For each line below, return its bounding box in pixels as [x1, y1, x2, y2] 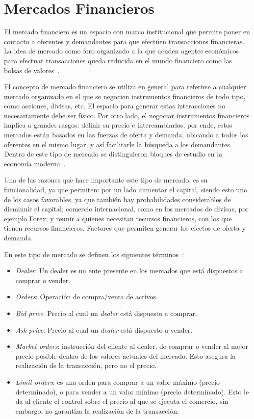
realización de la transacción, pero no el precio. [15, 360, 157, 370]
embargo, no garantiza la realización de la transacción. [15, 405, 179, 416]
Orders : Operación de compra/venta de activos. [15, 291, 158, 302]
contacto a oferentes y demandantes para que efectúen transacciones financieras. [4, 36, 245, 46]
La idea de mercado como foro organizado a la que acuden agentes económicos [4, 46, 239, 56]
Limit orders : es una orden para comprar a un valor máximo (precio [15, 376, 220, 387]
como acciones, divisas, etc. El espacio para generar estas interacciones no [4, 101, 226, 111]
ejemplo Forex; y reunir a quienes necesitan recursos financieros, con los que [4, 213, 232, 223]
